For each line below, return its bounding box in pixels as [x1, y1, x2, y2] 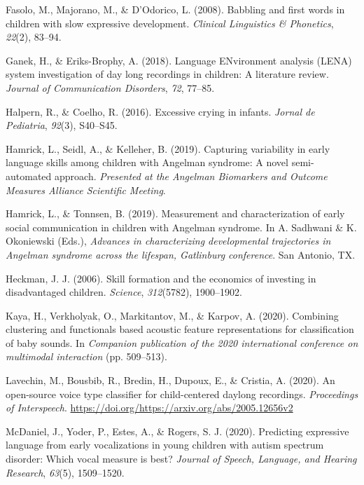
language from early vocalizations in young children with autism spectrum [6, 437, 324, 452]
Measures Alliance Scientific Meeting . [6, 182, 166, 197]
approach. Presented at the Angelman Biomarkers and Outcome [54, 168, 328, 183]
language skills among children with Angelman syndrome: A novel [6, 155, 288, 170]
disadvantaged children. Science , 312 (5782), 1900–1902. [6, 285, 242, 299]
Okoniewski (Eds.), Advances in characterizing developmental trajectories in [6, 233, 331, 248]
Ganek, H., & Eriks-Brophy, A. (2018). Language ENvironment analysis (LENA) [6, 53, 352, 67]
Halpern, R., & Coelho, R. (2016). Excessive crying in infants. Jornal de [6, 104, 315, 118]
